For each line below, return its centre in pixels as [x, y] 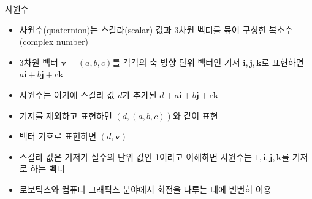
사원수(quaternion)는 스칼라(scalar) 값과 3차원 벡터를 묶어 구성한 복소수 [156, 29]
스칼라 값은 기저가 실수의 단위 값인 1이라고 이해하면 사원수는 [135, 156]
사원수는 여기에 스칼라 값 [67, 94]
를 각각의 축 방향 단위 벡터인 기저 [176, 62]
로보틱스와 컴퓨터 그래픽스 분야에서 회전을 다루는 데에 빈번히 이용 [145, 189]
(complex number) [54, 41]
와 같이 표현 [195, 115]
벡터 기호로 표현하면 [58, 136]
